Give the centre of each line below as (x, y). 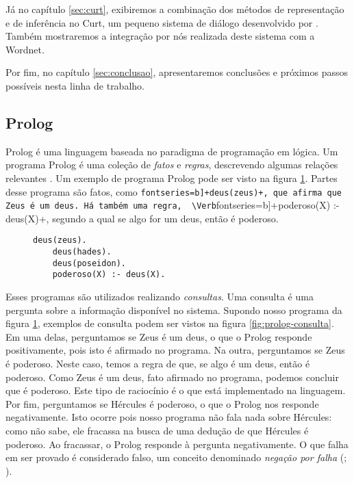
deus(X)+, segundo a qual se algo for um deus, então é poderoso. (142, 218)
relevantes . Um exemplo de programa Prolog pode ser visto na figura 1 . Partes (172, 178)
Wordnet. (25, 49)
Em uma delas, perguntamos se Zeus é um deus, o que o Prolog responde (159, 336)
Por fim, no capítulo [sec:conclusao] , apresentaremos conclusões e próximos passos (177, 72)
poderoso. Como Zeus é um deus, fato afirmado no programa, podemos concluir (173, 377)
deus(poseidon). (89, 263)
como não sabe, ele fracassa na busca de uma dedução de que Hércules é (157, 431)
